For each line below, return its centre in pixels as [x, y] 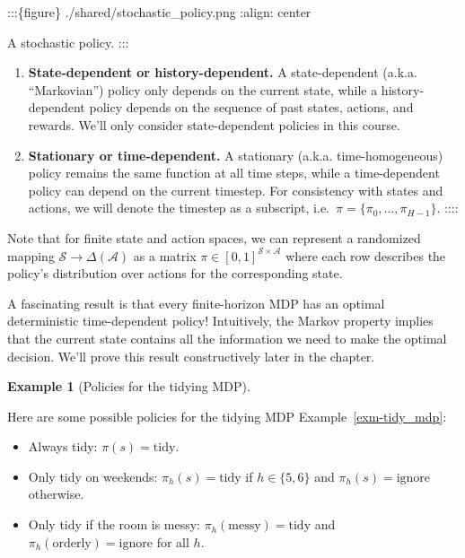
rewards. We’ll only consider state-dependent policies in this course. [214, 124]
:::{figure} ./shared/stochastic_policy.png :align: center [159, 12]
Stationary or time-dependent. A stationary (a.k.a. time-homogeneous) [236, 155]
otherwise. [56, 494]
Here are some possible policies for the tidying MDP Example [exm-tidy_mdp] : [227, 416]
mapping [31, 255]
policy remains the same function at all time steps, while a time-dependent [234, 173]
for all [173, 541]
